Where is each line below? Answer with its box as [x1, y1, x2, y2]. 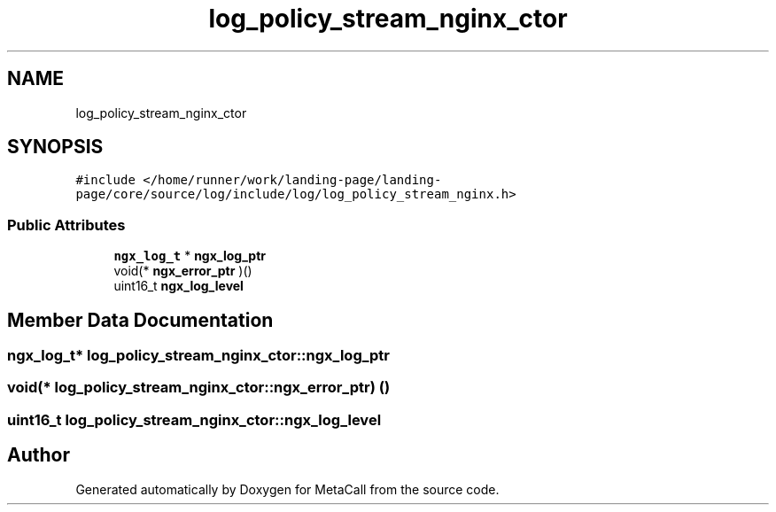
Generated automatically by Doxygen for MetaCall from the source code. [75, 481, 500, 497]
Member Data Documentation [7, 308, 274, 331]
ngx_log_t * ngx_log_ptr [113, 248, 266, 264]
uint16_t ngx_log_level [113, 278, 244, 294]
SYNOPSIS [7, 136, 104, 159]
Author [7, 444, 70, 467]
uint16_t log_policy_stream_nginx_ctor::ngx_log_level [7, 410, 382, 429]
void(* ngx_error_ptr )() [113, 263, 252, 279]
